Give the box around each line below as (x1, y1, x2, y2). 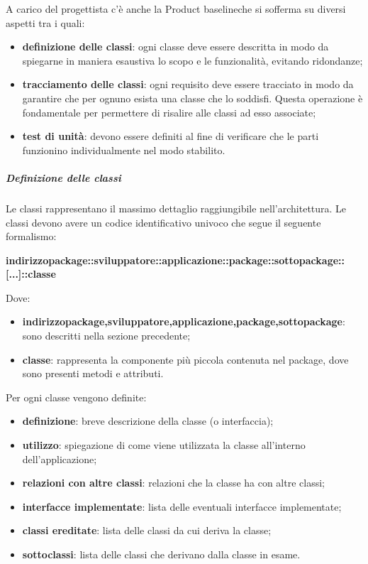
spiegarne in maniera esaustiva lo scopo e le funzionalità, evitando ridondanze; (22, 53, 363, 67)
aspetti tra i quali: (6, 15, 85, 30)
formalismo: (6, 229, 57, 244)
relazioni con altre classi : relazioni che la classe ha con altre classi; (22, 475, 325, 490)
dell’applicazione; (22, 451, 97, 466)
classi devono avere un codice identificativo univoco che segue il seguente (6, 215, 321, 229)
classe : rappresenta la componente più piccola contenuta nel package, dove (22, 352, 349, 367)
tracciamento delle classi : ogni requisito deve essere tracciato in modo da (22, 77, 354, 92)
